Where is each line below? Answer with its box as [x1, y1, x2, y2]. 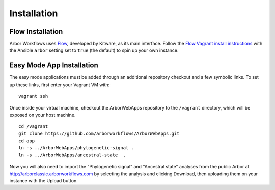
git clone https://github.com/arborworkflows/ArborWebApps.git [18, 130, 180, 137]
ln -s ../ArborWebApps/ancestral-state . [18, 152, 126, 158]
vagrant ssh [18, 93, 48, 99]
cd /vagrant [18, 124, 48, 129]
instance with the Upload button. [9, 178, 78, 184]
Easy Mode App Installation [9, 61, 99, 70]
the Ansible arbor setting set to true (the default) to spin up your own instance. [9, 47, 179, 53]
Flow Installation [9, 27, 63, 36]
